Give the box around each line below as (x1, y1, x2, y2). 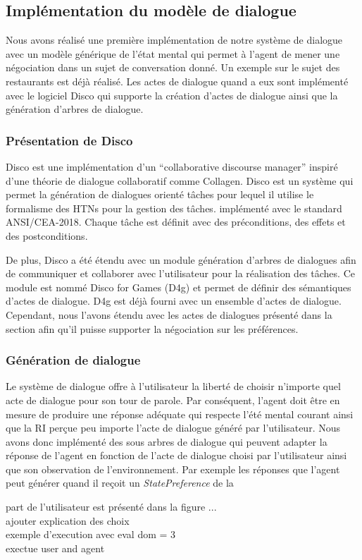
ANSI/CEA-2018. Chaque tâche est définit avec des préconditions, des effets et (6, 214, 346, 229)
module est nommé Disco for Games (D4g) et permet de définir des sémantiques (6, 279, 351, 294)
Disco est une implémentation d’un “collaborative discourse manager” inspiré (6, 159, 338, 174)
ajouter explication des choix (6, 513, 130, 528)
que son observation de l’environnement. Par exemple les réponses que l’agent (6, 461, 340, 476)
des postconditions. (6, 228, 88, 243)
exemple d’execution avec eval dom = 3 (6, 527, 176, 542)
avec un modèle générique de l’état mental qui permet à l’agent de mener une (6, 46, 340, 61)
